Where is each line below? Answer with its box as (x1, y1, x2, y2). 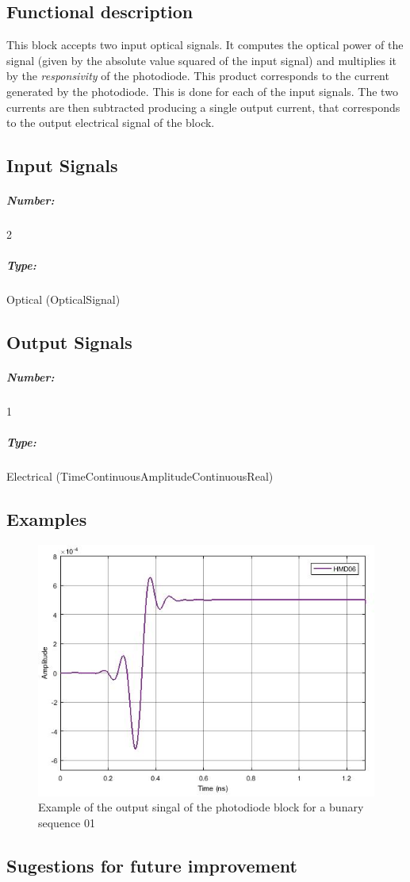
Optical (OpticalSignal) (6, 291, 121, 308)
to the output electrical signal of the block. (6, 114, 215, 131)
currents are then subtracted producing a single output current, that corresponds (6, 98, 400, 115)
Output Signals (6, 330, 132, 355)
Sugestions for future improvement (6, 853, 297, 877)
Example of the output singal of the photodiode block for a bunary (38, 799, 364, 815)
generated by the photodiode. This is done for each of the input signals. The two (6, 82, 398, 99)
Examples (6, 507, 87, 531)
